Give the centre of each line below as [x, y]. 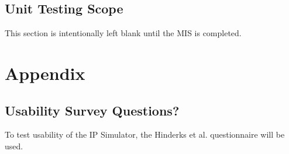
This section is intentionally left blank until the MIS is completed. [123, 33]
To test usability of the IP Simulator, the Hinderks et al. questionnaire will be [145, 134]
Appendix [45, 73]
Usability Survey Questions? [92, 110]
